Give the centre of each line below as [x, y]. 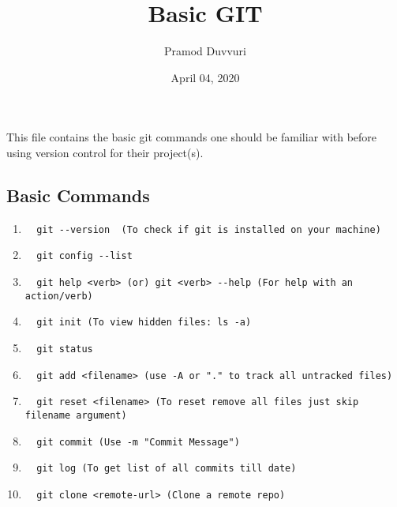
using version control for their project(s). [105, 152]
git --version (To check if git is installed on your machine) [209, 229]
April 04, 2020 [205, 77]
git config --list [84, 256]
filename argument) [76, 415]
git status [65, 349]
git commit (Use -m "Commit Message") [138, 442]
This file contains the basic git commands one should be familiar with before [192, 137]
